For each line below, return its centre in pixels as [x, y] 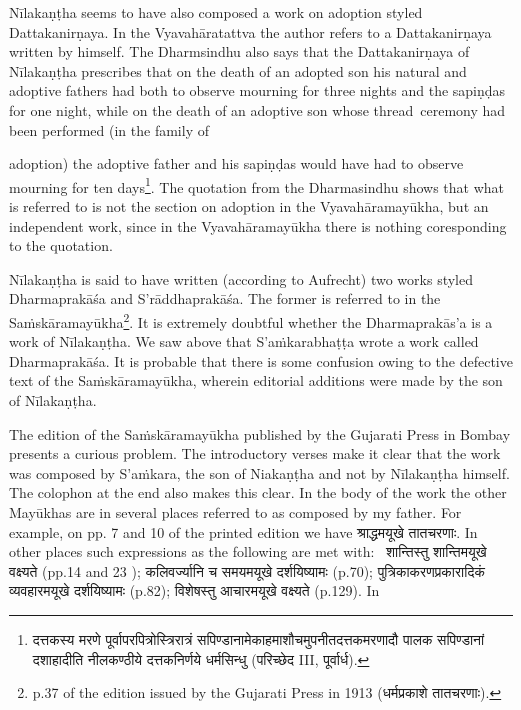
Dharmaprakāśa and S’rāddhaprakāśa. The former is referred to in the [225, 298]
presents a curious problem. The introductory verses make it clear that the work [255, 453]
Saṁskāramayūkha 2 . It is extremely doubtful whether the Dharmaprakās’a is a [251, 320]
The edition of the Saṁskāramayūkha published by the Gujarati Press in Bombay [260, 433]
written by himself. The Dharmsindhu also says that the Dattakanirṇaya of [239, 51]
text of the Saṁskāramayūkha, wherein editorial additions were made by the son [256, 380]
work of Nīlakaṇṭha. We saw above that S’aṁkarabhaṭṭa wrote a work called [244, 341]
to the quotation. [61, 245]
